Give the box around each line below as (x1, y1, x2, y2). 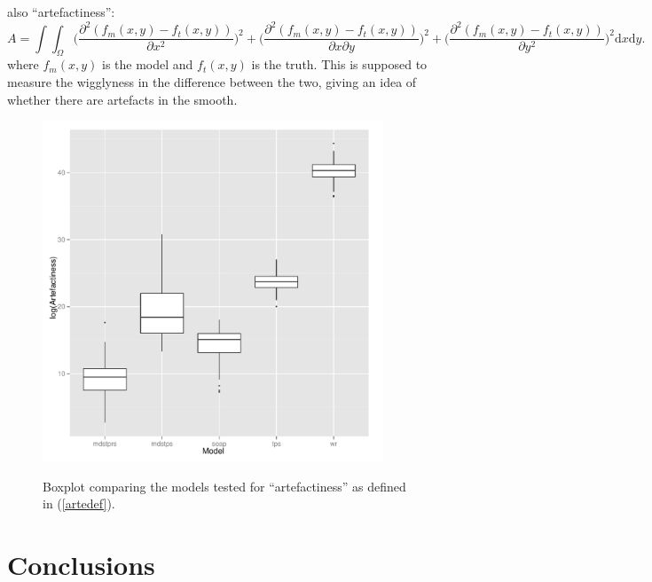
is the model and (102, 55, 193, 74)
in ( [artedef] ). (43, 494, 115, 513)
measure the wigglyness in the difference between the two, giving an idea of (7, 72, 417, 90)
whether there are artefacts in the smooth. (7, 90, 238, 108)
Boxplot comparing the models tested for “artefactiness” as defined (43, 476, 406, 495)
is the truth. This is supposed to (251, 55, 428, 74)
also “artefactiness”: (7, 3, 115, 20)
